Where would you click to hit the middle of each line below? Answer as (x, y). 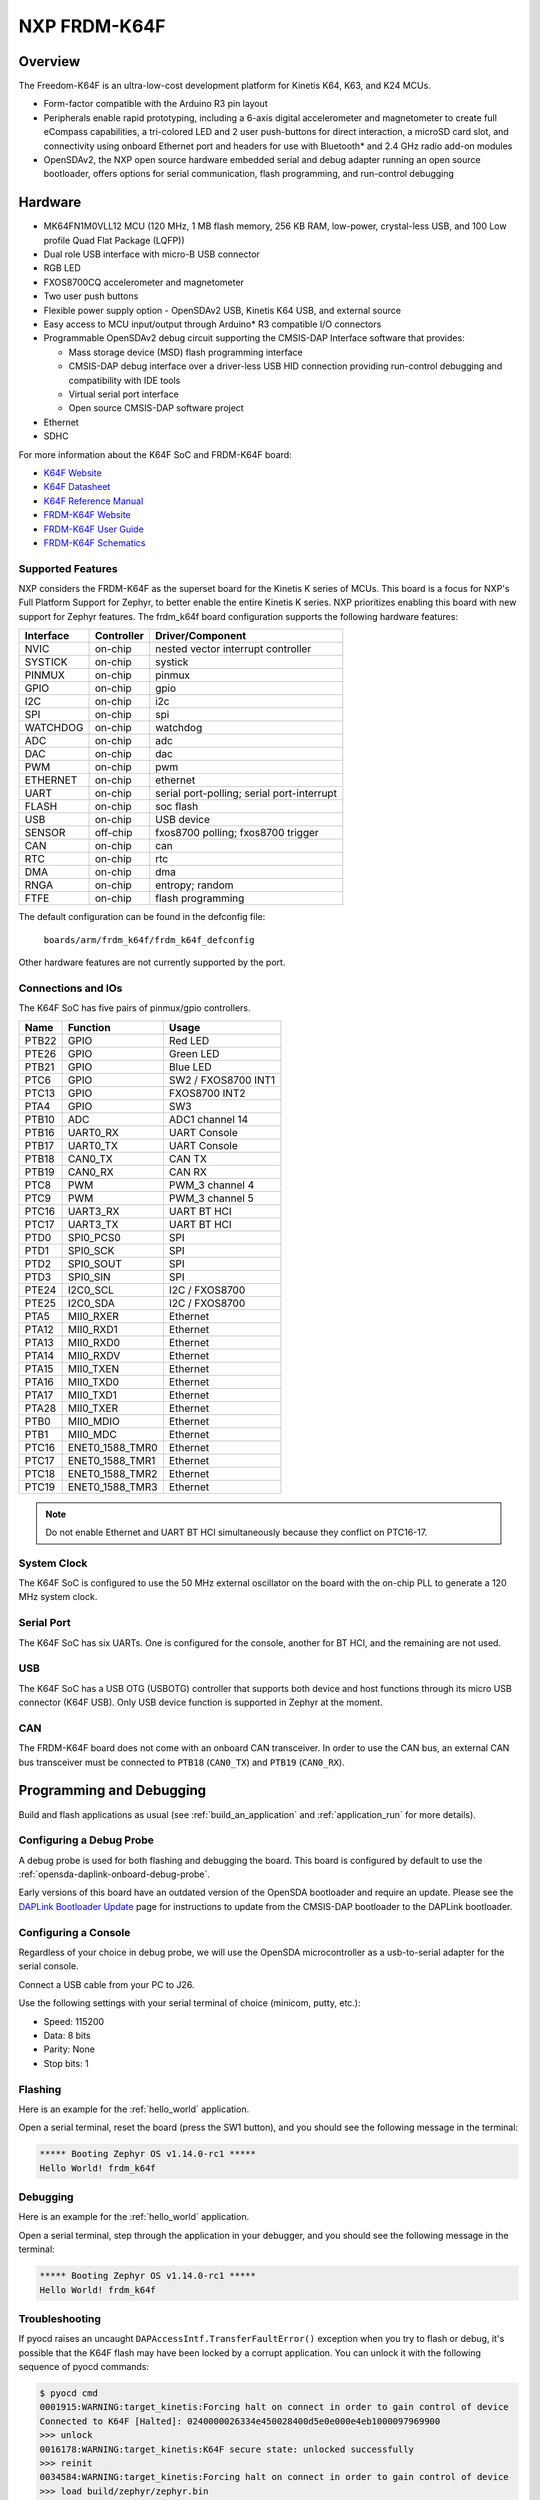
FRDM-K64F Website (87, 515)
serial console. (48, 1966)
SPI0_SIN (89, 1277)
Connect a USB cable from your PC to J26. (106, 1984)
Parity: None (69, 2049)
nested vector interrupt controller (233, 649)
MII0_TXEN (93, 1368)
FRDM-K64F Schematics (94, 542)
